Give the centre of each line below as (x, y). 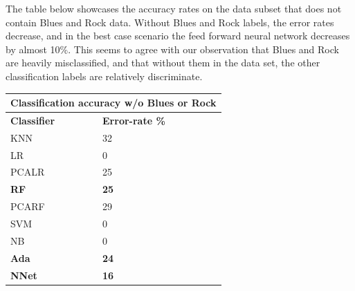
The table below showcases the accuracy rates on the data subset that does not (174, 8)
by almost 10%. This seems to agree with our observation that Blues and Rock (172, 49)
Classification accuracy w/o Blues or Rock (113, 103)
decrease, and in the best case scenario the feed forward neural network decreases (178, 36)
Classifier (33, 120)
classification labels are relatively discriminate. (104, 76)
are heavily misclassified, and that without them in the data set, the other (163, 63)
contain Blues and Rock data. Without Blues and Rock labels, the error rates (170, 22)
